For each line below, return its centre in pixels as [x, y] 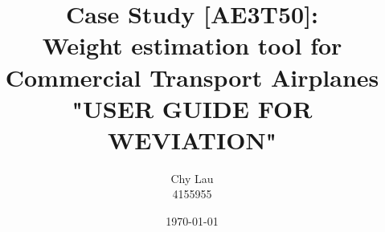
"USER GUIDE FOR [192, 108]
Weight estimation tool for [192, 45]
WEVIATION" [192, 139]
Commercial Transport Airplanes [192, 77]
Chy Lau [192, 178]
